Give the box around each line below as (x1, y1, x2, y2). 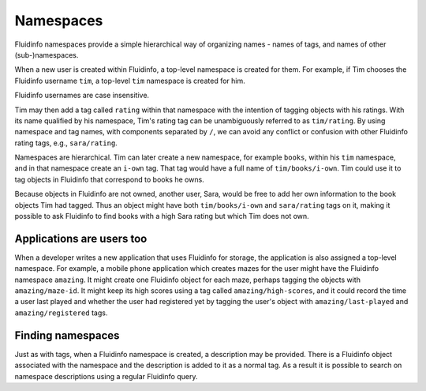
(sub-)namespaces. (14, 50, 79, 59)
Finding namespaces (14, 329, 120, 342)
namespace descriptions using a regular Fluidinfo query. (14, 371, 198, 381)
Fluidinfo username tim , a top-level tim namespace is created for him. (14, 76, 245, 85)
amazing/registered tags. (14, 308, 108, 318)
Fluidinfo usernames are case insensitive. (14, 91, 150, 100)
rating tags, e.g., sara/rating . (14, 138, 118, 148)
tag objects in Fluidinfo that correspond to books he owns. (14, 175, 204, 184)
